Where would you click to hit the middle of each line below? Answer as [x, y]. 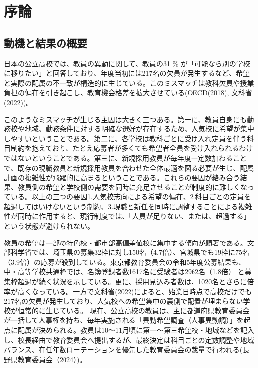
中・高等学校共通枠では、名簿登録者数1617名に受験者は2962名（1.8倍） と [124, 272]
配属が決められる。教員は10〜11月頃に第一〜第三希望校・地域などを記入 [136, 330]
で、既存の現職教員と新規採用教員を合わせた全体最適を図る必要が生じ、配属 [129, 167]
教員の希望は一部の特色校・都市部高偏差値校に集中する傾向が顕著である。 [126, 242]
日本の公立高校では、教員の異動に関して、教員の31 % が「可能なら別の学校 [127, 63]
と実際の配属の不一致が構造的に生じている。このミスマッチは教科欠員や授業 [129, 83]
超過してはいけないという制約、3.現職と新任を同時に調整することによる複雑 [128, 206]
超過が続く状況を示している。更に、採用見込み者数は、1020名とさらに [132, 281]
